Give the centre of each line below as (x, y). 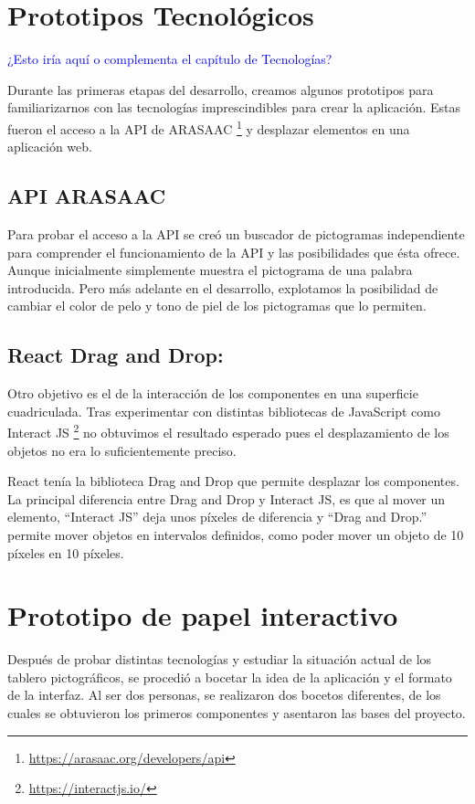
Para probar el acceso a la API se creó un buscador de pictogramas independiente (236, 233)
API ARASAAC (87, 196)
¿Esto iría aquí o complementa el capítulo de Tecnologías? (170, 59)
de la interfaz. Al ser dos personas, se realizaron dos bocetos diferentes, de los (224, 695)
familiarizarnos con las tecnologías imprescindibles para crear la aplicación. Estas (234, 107)
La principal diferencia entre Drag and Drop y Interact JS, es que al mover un (227, 498)
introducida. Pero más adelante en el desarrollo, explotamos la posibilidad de (223, 287)
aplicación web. (50, 147)
